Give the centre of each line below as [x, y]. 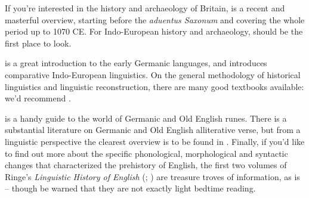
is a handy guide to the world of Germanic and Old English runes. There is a [146, 118]
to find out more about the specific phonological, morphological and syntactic [146, 153]
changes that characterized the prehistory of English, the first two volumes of [146, 165]
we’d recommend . [38, 98]
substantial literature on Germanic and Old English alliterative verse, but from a [153, 130]
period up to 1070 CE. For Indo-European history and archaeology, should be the [154, 31]
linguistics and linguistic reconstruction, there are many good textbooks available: [154, 86]
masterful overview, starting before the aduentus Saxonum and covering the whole [155, 19]
